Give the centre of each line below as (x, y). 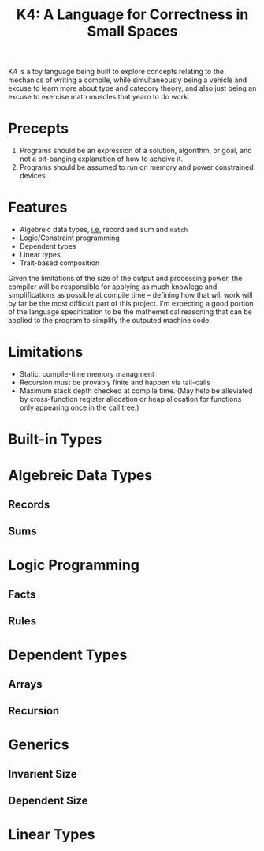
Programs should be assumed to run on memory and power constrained (136, 167)
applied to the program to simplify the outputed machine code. (110, 321)
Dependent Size (48, 801)
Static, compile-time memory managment (87, 374)
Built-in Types (55, 439)
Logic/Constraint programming (69, 238)
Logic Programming (74, 565)
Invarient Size (43, 774)
